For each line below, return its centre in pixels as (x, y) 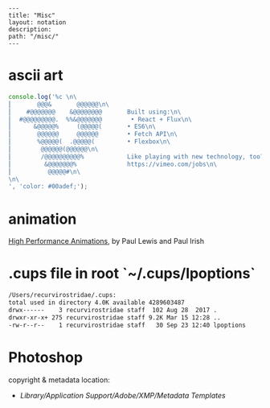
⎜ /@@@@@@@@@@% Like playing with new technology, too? (136, 157)
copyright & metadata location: (59, 380)
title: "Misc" (32, 15)
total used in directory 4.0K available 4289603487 (96, 303)
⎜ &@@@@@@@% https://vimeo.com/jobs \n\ (113, 164)
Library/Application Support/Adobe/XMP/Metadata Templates (123, 395)
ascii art (36, 75)
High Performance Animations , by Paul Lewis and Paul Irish (106, 241)
